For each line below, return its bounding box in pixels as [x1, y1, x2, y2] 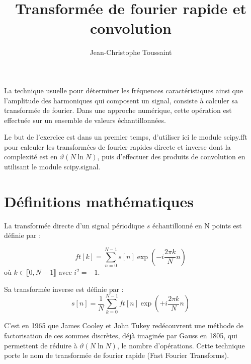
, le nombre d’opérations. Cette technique [117, 340, 245, 350]
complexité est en [4, 151, 58, 162]
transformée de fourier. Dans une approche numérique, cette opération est [4, 105, 232, 115]
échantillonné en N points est [152, 220, 242, 230]
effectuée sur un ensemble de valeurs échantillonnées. [4, 114, 166, 125]
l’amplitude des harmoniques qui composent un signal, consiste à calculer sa [4, 95, 238, 105]
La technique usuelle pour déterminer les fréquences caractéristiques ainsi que [4, 85, 243, 95]
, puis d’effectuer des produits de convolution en [97, 151, 245, 162]
